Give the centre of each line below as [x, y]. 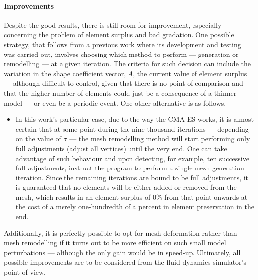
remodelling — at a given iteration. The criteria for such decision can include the [127, 64]
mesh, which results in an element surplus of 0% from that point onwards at [131, 196]
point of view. [25, 272]
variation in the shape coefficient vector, [65, 73]
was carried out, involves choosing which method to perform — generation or [121, 54]
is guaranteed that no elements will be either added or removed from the [126, 187]
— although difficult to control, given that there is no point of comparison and [124, 83]
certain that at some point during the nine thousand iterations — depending [132, 129]
